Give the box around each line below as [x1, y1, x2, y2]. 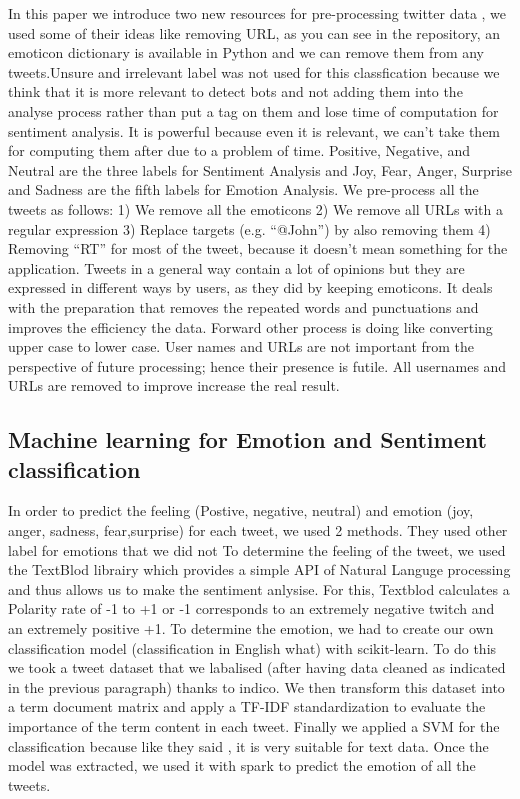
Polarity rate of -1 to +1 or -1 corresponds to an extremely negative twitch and [8, 598, 495, 619]
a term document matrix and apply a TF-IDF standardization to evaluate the [8, 696, 486, 717]
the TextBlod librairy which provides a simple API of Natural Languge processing [8, 559, 511, 580]
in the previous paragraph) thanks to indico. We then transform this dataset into [8, 676, 505, 697]
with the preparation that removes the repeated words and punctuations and [8, 296, 479, 317]
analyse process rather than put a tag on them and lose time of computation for [8, 100, 499, 121]
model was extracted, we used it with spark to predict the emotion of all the [8, 755, 476, 776]
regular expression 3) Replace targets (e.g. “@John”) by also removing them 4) [8, 218, 491, 239]
